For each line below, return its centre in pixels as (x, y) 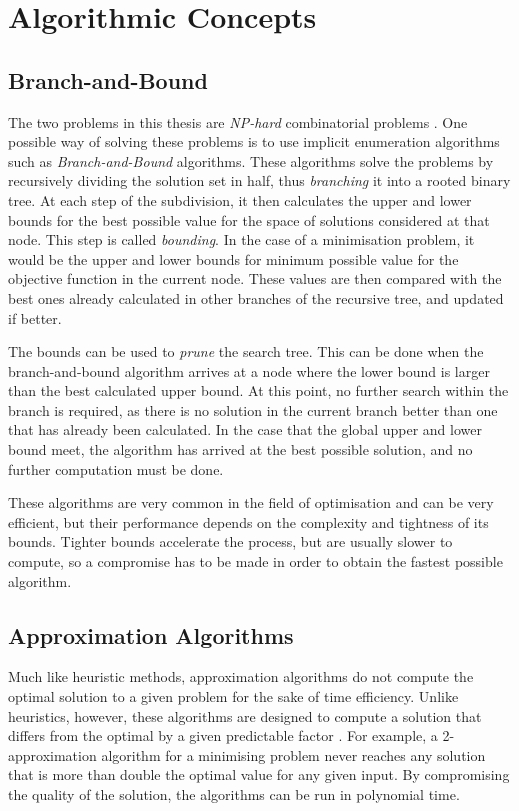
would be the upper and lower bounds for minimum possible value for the (233, 258)
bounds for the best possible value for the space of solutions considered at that (249, 219)
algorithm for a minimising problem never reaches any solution (293, 754)
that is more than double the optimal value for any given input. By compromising (259, 774)
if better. (35, 317)
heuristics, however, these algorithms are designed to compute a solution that (245, 715)
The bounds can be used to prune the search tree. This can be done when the (246, 351)
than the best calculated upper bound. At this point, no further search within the (258, 390)
